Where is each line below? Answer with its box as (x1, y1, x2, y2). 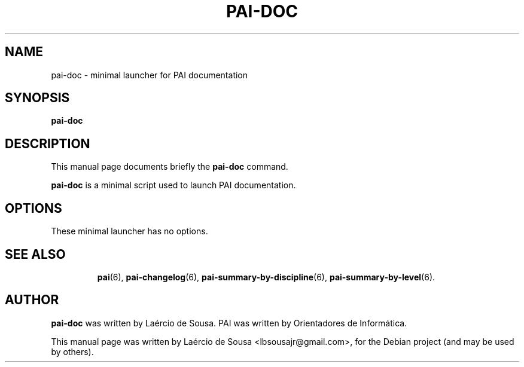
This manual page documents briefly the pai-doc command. (51, 161, 288, 172)
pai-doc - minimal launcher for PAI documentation (51, 69, 248, 80)
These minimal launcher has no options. (51, 226, 208, 237)
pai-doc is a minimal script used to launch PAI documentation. (51, 180, 296, 191)
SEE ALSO (5, 246, 66, 262)
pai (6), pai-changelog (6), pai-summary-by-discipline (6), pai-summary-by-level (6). (97, 271, 435, 282)
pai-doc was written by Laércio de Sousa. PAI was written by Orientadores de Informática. (51, 317, 407, 328)
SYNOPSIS (5, 90, 70, 106)
